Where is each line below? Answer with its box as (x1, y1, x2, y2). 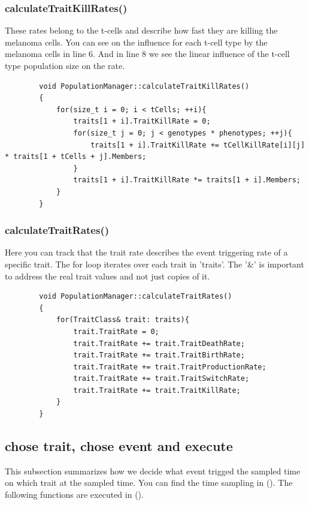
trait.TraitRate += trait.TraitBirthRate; (73, 351, 245, 360)
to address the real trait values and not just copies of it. (5, 269, 210, 282)
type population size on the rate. (5, 59, 125, 71)
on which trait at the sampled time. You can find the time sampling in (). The (5, 476, 293, 489)
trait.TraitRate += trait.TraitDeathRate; (73, 339, 245, 348)
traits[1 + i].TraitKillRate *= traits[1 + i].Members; (73, 176, 301, 185)
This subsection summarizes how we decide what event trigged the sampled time (5, 464, 301, 477)
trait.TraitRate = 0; (73, 327, 159, 336)
